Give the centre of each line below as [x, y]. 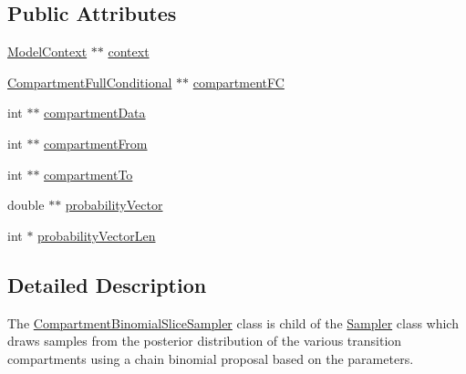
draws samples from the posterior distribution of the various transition [205, 341]
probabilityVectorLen [97, 235]
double [26, 205]
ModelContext [47, 52]
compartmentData [95, 113]
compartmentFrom [96, 143]
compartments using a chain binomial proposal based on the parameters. [211, 358]
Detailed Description [107, 284]
